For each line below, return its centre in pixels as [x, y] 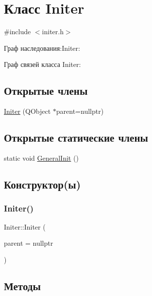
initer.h [53, 32]
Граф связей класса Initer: [42, 64]
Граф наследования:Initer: [42, 48]
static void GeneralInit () [41, 158]
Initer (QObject [27, 111]
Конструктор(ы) [42, 184]
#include [17, 32]
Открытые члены [46, 91]
